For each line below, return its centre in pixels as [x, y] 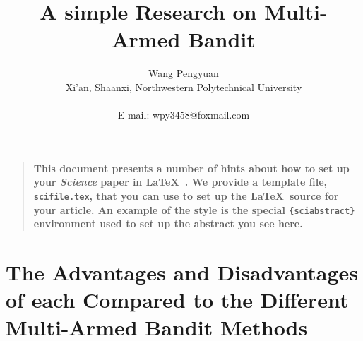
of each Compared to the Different [177, 300]
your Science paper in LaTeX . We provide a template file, [180, 182]
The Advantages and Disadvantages [182, 271]
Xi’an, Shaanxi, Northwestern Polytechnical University [184, 86]
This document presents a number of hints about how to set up [191, 168]
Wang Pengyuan [184, 73]
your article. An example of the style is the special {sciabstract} [194, 209]
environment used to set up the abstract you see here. [168, 223]
